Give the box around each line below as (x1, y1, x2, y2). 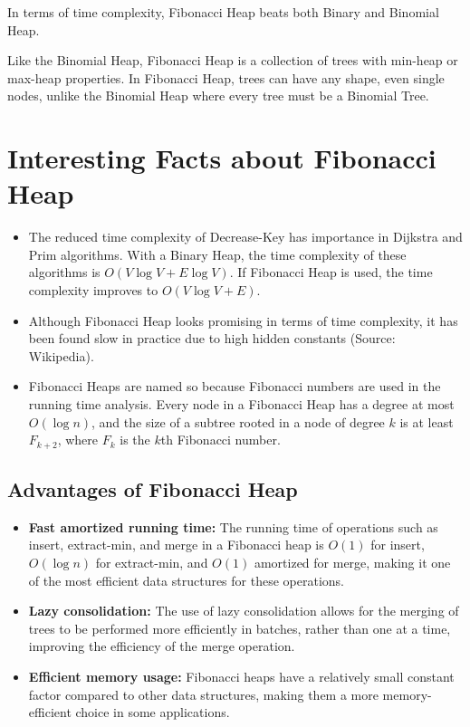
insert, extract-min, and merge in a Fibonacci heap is (28, 535, 324, 554)
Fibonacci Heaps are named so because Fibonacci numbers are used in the (28, 377, 441, 396)
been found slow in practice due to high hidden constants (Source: (28, 329, 396, 348)
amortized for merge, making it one (254, 553, 451, 572)
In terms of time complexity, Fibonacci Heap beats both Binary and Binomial (7, 3, 439, 21)
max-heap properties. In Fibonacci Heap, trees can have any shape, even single (7, 68, 445, 87)
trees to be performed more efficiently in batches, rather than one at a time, (28, 618, 451, 637)
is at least (399, 412, 454, 431)
